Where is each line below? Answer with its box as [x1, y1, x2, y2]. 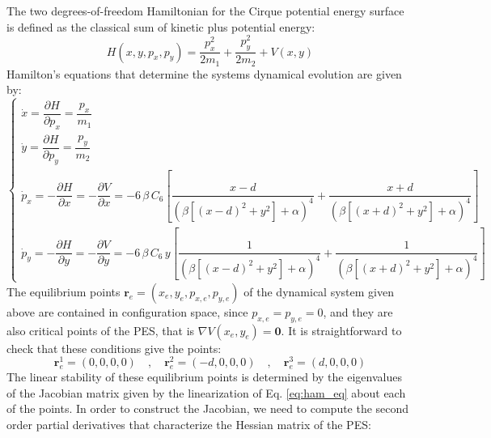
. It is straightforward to [281, 321, 402, 338]
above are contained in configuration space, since [6, 303, 248, 320]
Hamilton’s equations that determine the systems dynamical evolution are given [6, 65, 402, 82]
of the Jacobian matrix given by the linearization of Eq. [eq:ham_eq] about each [6, 384, 406, 401]
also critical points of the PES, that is [6, 321, 195, 338]
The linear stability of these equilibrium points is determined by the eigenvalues [6, 368, 402, 385]
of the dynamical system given [243, 283, 394, 300]
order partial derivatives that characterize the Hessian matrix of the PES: [6, 416, 371, 433]
